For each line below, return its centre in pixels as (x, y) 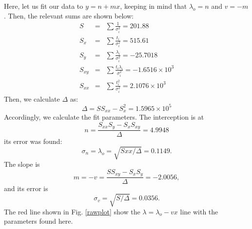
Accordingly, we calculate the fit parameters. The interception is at (104, 117)
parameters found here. (39, 221)
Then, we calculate (32, 98)
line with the (199, 211)
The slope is (22, 164)
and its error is (26, 188)
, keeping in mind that (154, 6)
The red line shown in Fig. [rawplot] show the (72, 211)
